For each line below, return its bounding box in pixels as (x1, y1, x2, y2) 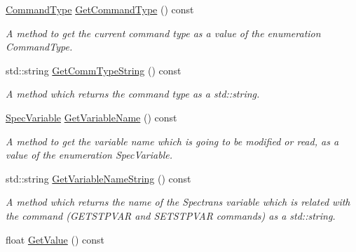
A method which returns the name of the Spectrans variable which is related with (6, 194, 350, 209)
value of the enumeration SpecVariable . (6, 147, 173, 162)
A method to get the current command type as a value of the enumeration (6, 25, 321, 40)
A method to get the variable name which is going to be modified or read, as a (6, 133, 339, 148)
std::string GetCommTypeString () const (6, 62, 182, 77)
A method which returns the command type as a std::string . (6, 86, 260, 101)
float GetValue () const (6, 232, 104, 246)
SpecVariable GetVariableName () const (6, 110, 177, 124)
